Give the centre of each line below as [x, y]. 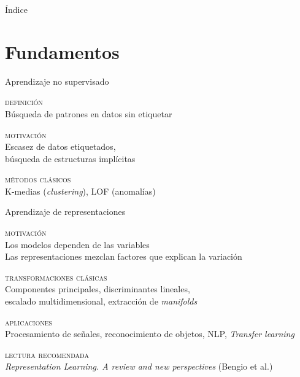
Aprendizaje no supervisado [57, 81]
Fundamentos [62, 51]
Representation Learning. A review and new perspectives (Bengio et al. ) [139, 366]
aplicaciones [29, 321]
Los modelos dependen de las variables [77, 244]
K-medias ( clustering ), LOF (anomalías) [80, 191]
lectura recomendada [47, 354]
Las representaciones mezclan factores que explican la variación [124, 256]
